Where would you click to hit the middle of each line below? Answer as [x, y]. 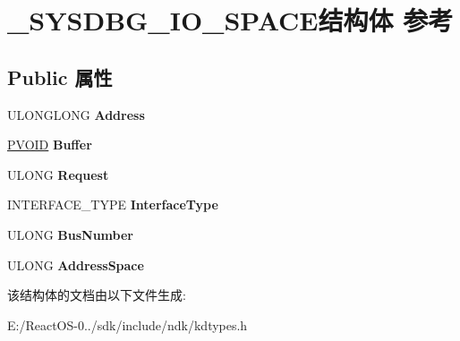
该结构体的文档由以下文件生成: [97, 295]
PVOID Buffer [50, 145]
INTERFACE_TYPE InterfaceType [113, 205]
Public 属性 [60, 77]
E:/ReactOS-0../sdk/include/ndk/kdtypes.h [128, 324]
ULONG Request [58, 174]
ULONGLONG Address [76, 114]
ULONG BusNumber [70, 234]
